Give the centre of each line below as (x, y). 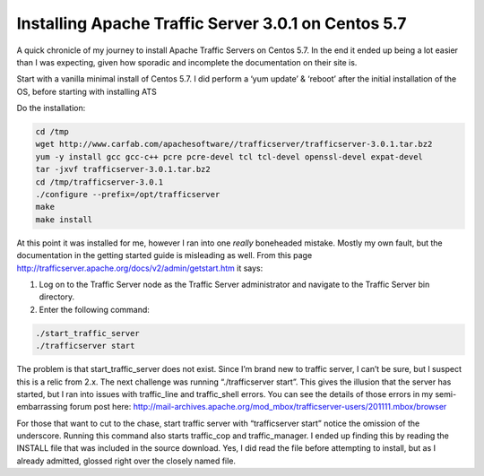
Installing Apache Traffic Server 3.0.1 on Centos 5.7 (212, 23)
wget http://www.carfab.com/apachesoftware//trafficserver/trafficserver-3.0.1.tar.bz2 (234, 144)
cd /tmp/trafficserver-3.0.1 (99, 182)
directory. (57, 297)
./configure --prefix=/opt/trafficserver (128, 195)
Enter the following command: (94, 309)
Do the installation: (51, 108)
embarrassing (42, 407)
